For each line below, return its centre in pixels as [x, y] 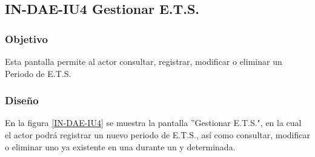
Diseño [22, 100]
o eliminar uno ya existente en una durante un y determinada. [120, 146]
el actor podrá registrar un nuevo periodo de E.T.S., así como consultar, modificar [157, 135]
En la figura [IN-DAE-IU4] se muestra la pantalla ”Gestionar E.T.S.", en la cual [153, 123]
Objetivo [26, 38]
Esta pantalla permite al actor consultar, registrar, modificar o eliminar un [144, 61]
